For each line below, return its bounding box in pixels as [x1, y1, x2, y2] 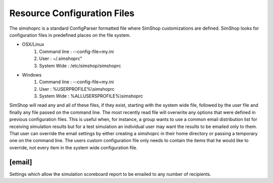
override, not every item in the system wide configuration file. [9, 144, 138, 151]
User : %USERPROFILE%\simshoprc [39, 86, 115, 92]
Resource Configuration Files [9, 8, 135, 19]
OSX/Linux [22, 41, 44, 47]
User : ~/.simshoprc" [39, 55, 82, 62]
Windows [22, 72, 42, 78]
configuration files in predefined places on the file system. [9, 32, 131, 38]
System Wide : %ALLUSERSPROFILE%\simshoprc [39, 93, 144, 99]
